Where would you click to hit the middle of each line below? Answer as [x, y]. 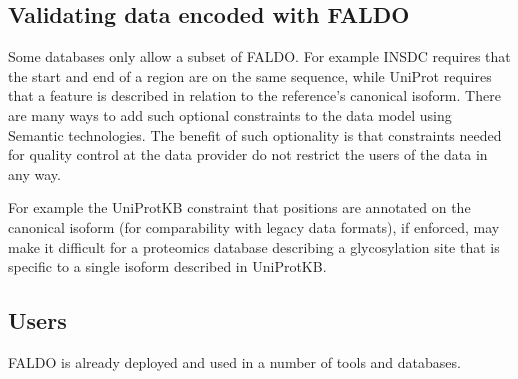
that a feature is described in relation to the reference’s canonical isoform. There [254, 95]
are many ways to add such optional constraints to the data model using [230, 114]
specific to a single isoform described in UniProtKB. [167, 266]
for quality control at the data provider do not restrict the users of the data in [248, 154]
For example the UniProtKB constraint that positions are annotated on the [239, 207]
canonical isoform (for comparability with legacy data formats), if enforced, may [254, 226]
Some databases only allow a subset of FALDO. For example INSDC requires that [259, 56]
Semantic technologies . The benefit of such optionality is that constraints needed [255, 134]
